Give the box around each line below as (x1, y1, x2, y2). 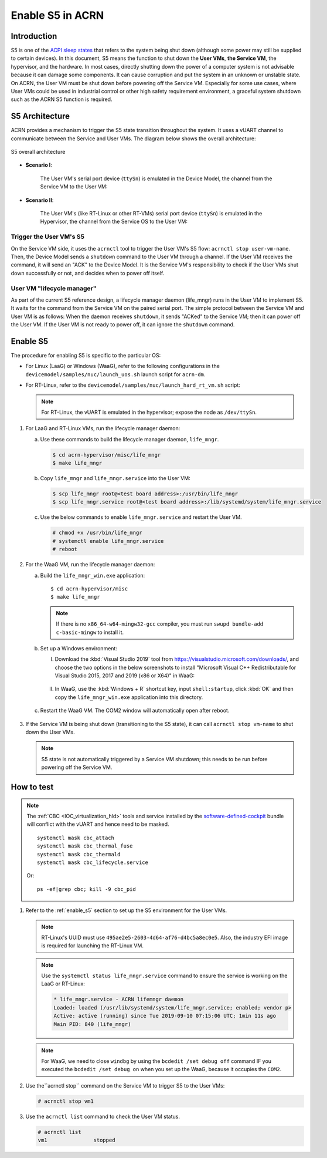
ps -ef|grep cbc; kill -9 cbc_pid (37, 886, 136, 892)
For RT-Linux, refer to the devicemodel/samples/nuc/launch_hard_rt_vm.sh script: (25, 382, 240, 389)
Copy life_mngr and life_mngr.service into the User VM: (40, 475, 190, 482)
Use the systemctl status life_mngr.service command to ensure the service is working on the (41, 972, 288, 980)
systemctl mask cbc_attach (37, 834, 114, 841)
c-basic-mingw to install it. (56, 629, 124, 636)
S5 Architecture (11, 112, 70, 121)
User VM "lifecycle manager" (11, 284, 97, 292)
